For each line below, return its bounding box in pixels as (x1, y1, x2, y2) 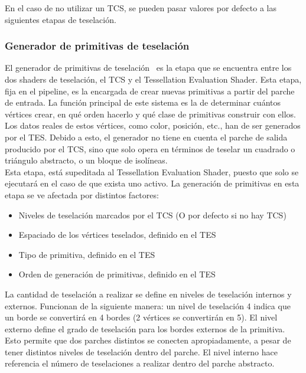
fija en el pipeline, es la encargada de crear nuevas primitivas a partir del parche (5, 84, 295, 97)
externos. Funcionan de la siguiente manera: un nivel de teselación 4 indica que (5, 299, 291, 312)
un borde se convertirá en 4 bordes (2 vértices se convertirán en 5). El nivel (5, 311, 278, 323)
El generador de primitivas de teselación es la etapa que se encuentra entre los (5, 61, 292, 74)
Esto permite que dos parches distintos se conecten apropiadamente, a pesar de (5, 334, 291, 346)
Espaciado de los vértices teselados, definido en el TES (18, 228, 216, 241)
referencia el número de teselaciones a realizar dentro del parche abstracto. (5, 357, 275, 369)
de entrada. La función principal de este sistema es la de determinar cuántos (5, 96, 281, 109)
